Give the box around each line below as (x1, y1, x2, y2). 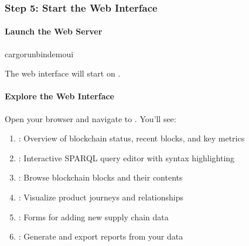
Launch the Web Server (5, 25, 103, 37)
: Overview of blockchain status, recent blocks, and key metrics (18, 132, 245, 144)
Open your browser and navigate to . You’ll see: (5, 112, 176, 124)
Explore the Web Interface (5, 90, 114, 102)
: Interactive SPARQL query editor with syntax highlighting (18, 151, 235, 164)
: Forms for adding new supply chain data (18, 210, 169, 223)
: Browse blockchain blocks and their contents (18, 171, 183, 183)
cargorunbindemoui (5, 47, 74, 60)
